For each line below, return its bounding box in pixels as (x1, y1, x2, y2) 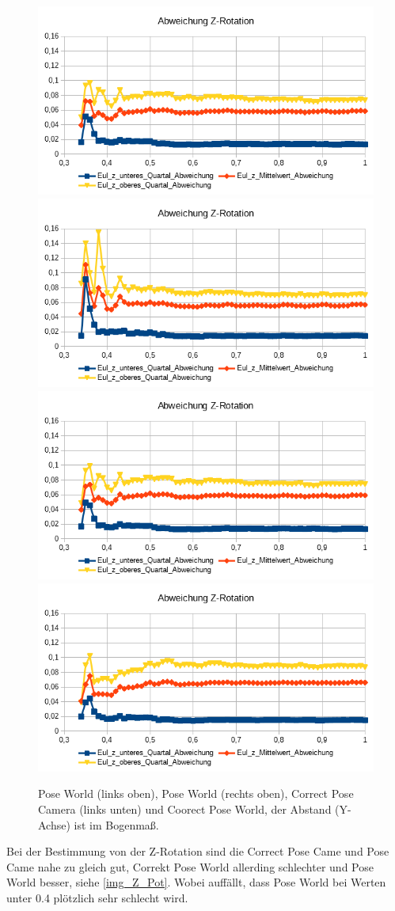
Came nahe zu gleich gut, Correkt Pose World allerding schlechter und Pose (6, 858, 374, 875)
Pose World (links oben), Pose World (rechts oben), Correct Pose (38, 785, 354, 802)
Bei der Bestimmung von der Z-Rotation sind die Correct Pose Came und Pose (6, 843, 389, 860)
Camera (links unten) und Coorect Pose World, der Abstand (38, 801, 332, 818)
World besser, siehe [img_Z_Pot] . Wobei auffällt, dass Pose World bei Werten (6, 874, 386, 890)
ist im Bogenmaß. (74, 816, 159, 833)
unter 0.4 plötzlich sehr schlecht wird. (6, 890, 188, 905)
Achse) (38, 816, 70, 833)
